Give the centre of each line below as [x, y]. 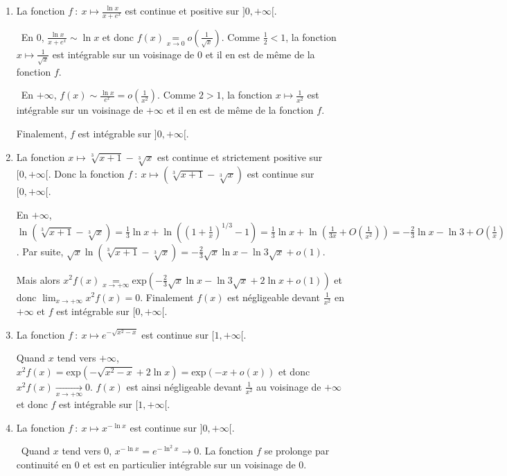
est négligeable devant [274, 297]
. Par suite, [40, 251]
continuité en [44, 464]
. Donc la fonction [86, 174]
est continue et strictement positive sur [240, 156]
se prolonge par [297, 451]
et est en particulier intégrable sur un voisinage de [189, 464]
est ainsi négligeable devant [184, 386]
